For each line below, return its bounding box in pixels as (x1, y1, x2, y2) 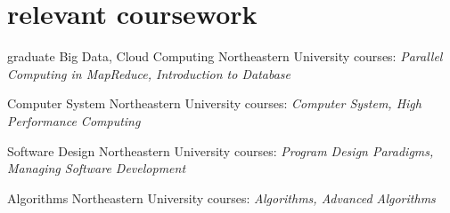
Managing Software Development (7, 159, 186, 177)
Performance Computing (7, 111, 141, 130)
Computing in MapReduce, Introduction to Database (7, 64, 291, 83)
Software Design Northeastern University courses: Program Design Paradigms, (7, 141, 434, 160)
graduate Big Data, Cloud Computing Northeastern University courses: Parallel (7, 47, 443, 66)
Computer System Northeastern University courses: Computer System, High (7, 94, 421, 113)
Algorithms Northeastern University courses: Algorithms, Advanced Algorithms (7, 188, 436, 207)
